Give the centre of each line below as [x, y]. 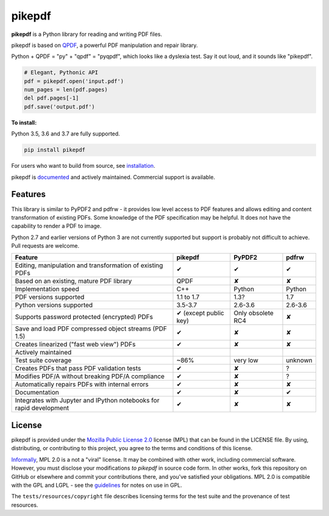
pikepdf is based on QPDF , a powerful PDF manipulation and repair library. [104, 45]
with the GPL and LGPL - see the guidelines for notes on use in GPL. [97, 485]
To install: [24, 123]
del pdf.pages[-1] [51, 98]
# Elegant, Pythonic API [61, 73]
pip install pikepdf [55, 150]
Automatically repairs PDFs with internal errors [82, 384]
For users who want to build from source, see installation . [83, 166]
